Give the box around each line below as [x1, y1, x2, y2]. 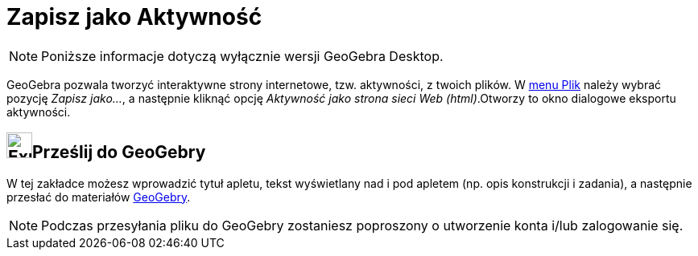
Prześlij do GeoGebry [32, 142, 206, 163]
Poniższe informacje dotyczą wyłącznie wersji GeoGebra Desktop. [41, 47, 444, 64]
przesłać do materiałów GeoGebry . [6, 189, 191, 204]
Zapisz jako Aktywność [6, 3, 262, 30]
